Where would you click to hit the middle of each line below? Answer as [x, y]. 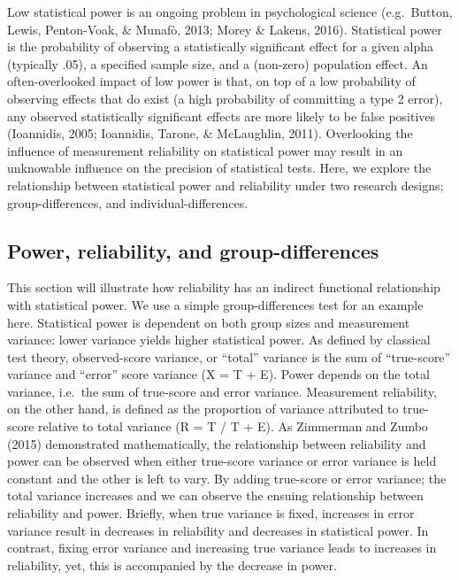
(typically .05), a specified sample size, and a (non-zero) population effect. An [218, 63]
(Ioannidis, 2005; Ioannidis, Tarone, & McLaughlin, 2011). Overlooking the [210, 133]
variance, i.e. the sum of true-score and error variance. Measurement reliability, [222, 391]
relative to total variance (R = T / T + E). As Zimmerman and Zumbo [233, 426]
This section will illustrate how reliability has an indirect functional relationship [224, 287]
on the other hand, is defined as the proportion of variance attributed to [203, 409]
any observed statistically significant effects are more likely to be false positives [222, 116]
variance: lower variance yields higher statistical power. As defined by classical [219, 340]
